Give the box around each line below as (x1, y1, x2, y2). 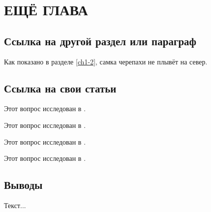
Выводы (4, 177, 43, 192)
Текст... (4, 200, 26, 210)
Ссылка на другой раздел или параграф (4, 33, 197, 48)
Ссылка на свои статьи (4, 80, 117, 95)
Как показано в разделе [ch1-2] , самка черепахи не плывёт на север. (4, 56, 208, 66)
